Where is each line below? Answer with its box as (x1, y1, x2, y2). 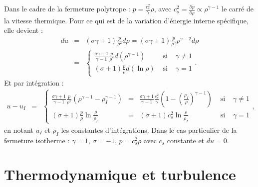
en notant (4, 124, 33, 135)
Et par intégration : (4, 77, 64, 88)
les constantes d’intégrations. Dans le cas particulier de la (61, 124, 237, 135)
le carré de (222, 3, 254, 14)
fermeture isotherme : (4, 135, 70, 145)
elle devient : (4, 25, 43, 35)
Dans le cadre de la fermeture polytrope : (4, 3, 130, 14)
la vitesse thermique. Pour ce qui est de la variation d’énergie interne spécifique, (4, 15, 249, 25)
